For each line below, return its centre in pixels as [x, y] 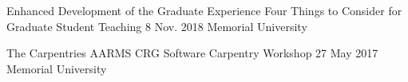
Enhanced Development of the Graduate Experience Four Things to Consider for [204, 10]
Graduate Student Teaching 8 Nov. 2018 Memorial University [157, 26]
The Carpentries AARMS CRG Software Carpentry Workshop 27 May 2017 [192, 53]
